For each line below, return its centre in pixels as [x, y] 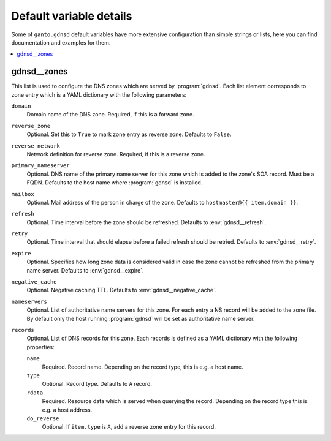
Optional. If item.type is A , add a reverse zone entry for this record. [129, 427]
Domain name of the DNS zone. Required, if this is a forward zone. [110, 115]
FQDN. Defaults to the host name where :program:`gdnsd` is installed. [115, 183]
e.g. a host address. [67, 410]
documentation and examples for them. [61, 42]
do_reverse [43, 418]
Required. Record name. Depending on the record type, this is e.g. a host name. [143, 367]
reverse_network [36, 146]
